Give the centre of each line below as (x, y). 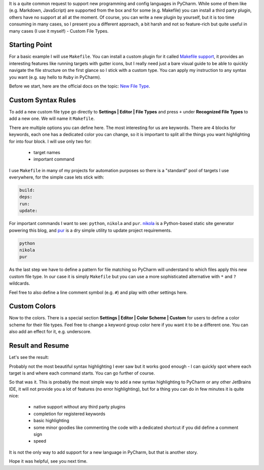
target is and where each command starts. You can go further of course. (82, 373)
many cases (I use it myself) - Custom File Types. (59, 31)
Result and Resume (39, 346)
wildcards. (20, 283)
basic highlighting (51, 421)
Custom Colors (33, 306)
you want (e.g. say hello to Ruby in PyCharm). (55, 77)
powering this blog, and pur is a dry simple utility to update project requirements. (90, 230)
